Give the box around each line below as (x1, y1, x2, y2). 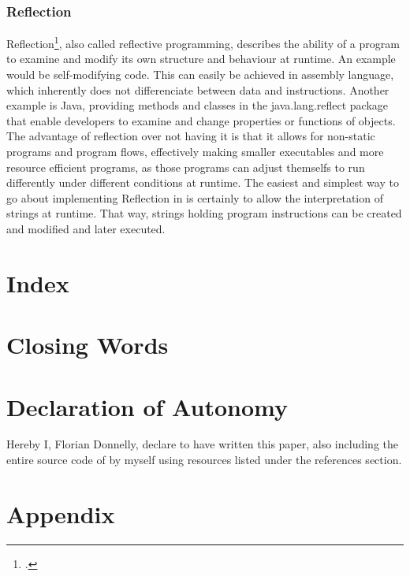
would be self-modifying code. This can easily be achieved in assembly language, (6, 66, 394, 83)
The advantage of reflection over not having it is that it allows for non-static (6, 128, 375, 144)
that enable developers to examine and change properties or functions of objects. (6, 112, 396, 128)
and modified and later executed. (6, 221, 166, 236)
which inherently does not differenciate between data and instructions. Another (6, 81, 389, 98)
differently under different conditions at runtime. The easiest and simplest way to (6, 174, 399, 191)
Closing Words (6, 329, 169, 361)
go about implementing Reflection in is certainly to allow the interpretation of (6, 189, 383, 206)
